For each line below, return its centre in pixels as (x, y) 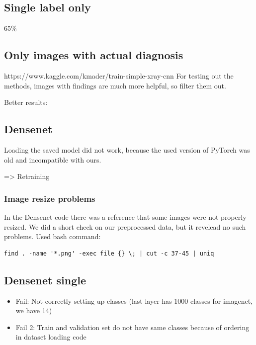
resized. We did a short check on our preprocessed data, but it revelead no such (125, 226)
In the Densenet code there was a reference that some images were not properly (125, 216)
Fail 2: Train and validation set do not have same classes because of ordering (132, 327)
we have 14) (34, 310)
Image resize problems (50, 198)
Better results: (26, 102)
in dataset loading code (51, 337)
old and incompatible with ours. (53, 159)
